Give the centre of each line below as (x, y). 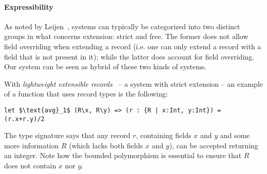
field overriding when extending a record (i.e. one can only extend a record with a (133, 46)
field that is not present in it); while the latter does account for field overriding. (129, 56)
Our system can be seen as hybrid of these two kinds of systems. (106, 66)
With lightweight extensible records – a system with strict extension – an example (134, 83)
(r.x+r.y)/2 (24, 119)
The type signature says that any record (67, 135)
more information (32, 145)
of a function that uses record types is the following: (86, 94)
